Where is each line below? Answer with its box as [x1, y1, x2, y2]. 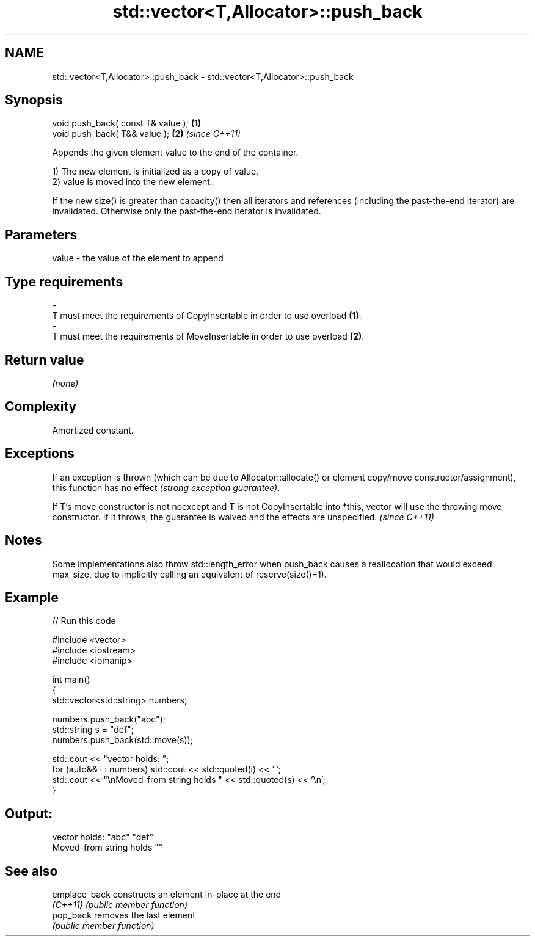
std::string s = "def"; [52, 724, 134, 735]
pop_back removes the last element [52, 910, 195, 921]
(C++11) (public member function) [52, 899, 187, 910]
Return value [5, 352, 84, 368]
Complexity [5, 399, 77, 415]
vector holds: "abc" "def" [52, 832, 154, 843]
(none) [52, 377, 79, 388]
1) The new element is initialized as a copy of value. [52, 166, 259, 177]
